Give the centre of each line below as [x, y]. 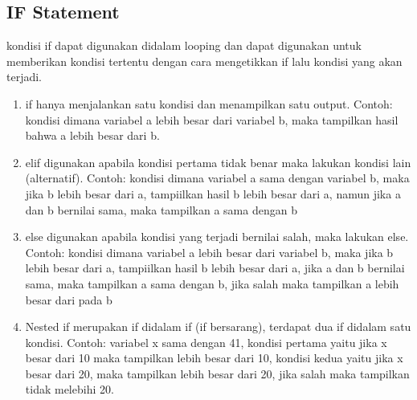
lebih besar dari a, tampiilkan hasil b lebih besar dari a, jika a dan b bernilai [215, 268]
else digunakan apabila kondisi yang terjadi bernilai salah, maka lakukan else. [217, 237]
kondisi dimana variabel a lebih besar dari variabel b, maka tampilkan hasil [212, 119]
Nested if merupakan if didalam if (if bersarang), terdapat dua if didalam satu [218, 327]
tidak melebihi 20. [69, 389]
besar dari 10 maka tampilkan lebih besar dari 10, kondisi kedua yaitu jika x [214, 358]
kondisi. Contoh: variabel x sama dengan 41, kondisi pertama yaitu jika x [206, 342]
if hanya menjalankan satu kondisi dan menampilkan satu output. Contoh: [209, 103]
